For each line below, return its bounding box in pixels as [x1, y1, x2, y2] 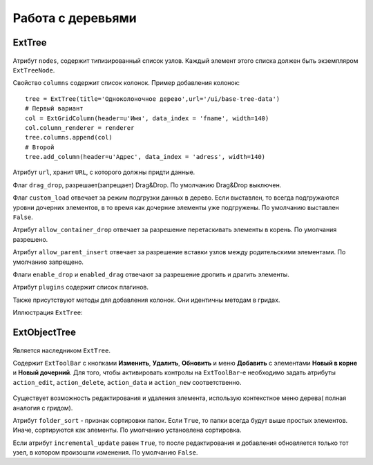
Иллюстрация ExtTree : [12, 308, 83, 317]
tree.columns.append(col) [25, 133, 113, 142]
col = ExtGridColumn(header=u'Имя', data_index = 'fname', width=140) [25, 114, 269, 122]
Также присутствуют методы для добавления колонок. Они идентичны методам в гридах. [12, 296, 280, 304]
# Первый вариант [25, 104, 84, 113]
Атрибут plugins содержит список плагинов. [12, 283, 149, 292]
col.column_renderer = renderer [25, 124, 135, 131]
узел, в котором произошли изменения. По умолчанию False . [12, 448, 198, 457]
